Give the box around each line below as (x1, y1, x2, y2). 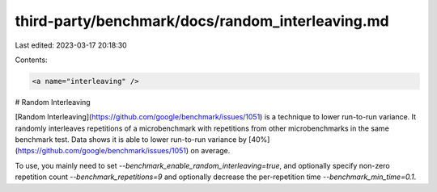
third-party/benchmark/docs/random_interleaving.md (15, 12, 389, 30)
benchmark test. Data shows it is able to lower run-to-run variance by (15, 135, 247, 144)
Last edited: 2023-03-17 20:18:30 (15, 40, 127, 50)
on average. (190, 146, 231, 156)
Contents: (15, 55, 48, 65)
